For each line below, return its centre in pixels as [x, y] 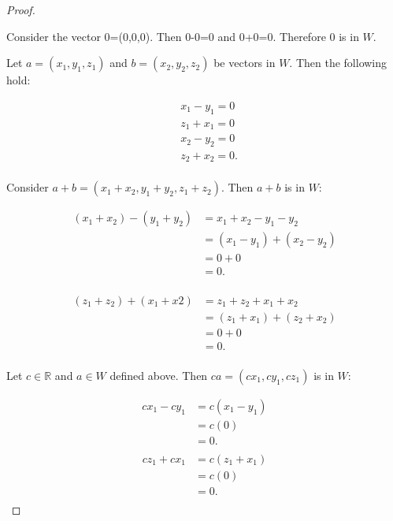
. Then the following [338, 63]
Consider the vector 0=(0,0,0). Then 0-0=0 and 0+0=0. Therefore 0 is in [183, 36]
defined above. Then [159, 375]
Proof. [21, 9]
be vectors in [245, 63]
